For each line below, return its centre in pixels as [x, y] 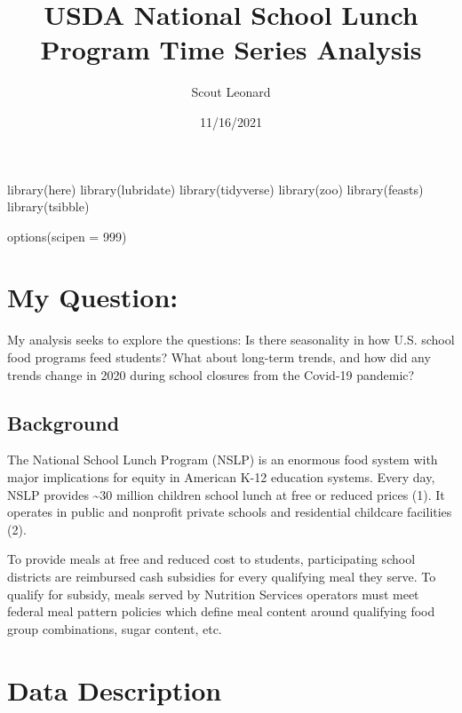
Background [64, 422]
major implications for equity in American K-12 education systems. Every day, [221, 476]
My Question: [93, 297]
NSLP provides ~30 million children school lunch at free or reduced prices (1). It [226, 494]
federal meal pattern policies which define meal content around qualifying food [221, 611]
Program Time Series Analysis [231, 49]
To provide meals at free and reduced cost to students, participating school [211, 559]
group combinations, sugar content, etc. [115, 628]
